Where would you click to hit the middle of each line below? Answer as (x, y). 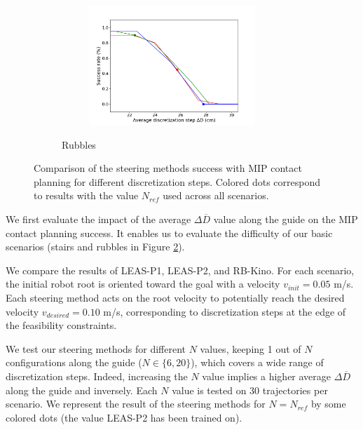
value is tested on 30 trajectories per (250, 390)
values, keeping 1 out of (251, 348)
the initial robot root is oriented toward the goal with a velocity (143, 284)
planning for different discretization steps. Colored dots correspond (177, 181)
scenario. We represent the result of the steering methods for (136, 404)
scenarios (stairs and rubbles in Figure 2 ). (95, 247)
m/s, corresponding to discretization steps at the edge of (225, 311)
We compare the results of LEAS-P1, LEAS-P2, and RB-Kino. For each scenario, (180, 270)
